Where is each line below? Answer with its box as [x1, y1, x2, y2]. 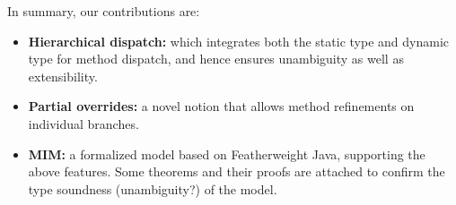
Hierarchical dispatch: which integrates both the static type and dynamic [28, 31, 449, 50]
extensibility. [28, 66, 98, 85]
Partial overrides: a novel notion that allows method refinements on [28, 97, 415, 115]
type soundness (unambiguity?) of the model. [28, 179, 277, 198]
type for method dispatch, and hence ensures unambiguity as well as [28, 49, 404, 68]
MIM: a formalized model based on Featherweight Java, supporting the [28, 144, 425, 163]
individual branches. [28, 114, 139, 132]
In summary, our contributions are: [7, 2, 200, 20]
